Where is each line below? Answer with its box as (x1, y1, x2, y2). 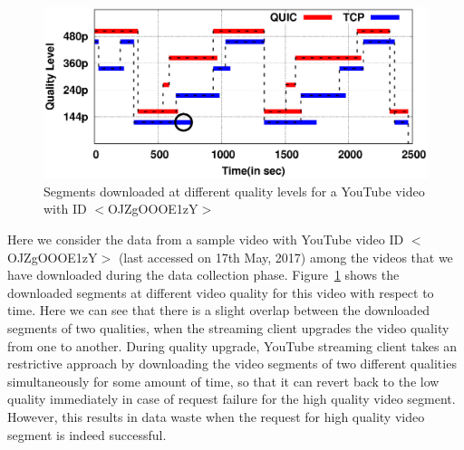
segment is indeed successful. (7, 425, 167, 444)
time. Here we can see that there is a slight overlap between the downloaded (7, 301, 430, 320)
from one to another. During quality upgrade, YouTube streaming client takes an (7, 336, 458, 355)
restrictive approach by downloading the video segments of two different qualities (7, 354, 457, 373)
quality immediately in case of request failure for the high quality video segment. (7, 389, 456, 408)
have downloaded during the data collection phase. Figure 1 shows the (7, 265, 400, 284)
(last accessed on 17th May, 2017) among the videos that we (118, 247, 453, 266)
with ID (43, 199, 87, 218)
